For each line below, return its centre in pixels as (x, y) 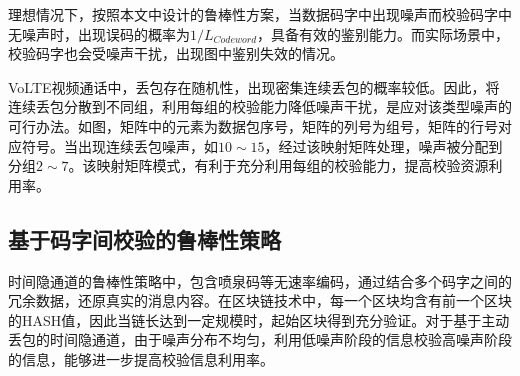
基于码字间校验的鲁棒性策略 (144, 238)
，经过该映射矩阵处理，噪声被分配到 (383, 145)
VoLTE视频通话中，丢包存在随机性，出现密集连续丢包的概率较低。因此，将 (254, 86)
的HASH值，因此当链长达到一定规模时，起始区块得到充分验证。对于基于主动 (259, 319)
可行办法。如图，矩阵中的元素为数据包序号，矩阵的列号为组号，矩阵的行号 (253, 125)
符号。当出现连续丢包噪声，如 (119, 145)
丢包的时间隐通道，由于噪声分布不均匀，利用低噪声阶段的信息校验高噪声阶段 (260, 339)
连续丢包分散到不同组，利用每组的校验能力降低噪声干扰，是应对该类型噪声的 (260, 106)
